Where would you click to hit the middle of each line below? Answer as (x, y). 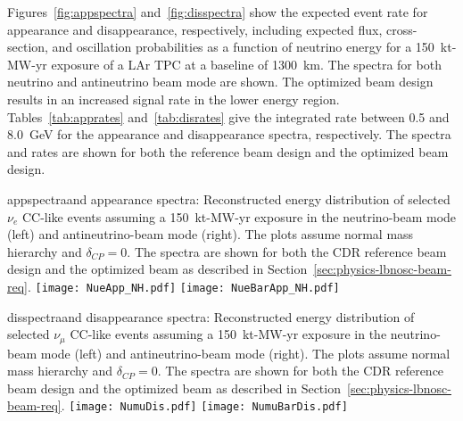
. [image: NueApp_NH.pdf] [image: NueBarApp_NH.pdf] (184, 286)
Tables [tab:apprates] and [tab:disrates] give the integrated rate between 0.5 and (228, 116)
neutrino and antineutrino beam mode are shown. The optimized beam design (220, 82)
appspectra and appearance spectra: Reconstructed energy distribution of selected (229, 198)
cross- (401, 29)
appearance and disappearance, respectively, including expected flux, (195, 29)
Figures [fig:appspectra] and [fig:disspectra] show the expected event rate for (218, 12)
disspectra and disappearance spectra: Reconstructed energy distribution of (211, 316)
